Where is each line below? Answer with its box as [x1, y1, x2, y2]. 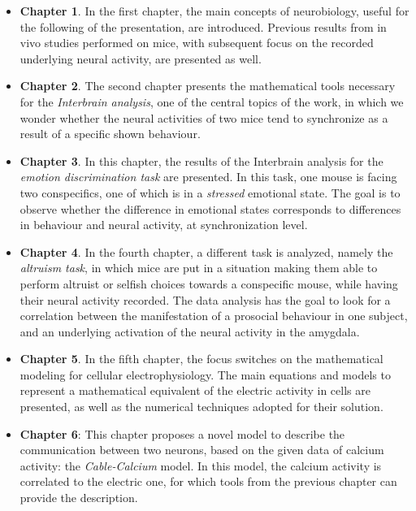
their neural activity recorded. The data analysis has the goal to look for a [19, 291, 391, 308]
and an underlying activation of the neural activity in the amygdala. [19, 323, 360, 340]
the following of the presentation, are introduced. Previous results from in [19, 18, 387, 35]
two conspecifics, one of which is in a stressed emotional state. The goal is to [19, 184, 401, 201]
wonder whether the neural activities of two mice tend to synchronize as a [19, 109, 388, 126]
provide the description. [19, 489, 138, 506]
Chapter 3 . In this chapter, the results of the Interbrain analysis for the [19, 152, 383, 169]
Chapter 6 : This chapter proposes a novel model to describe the [19, 425, 345, 442]
